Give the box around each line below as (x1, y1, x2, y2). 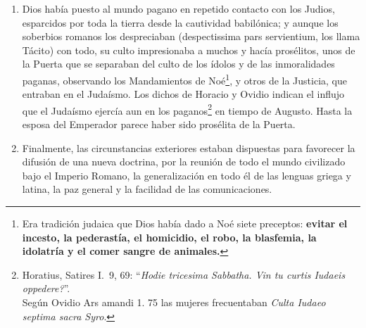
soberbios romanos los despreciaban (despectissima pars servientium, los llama (22, 29, 360, 44)
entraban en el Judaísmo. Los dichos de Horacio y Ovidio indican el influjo (22, 87, 345, 101)
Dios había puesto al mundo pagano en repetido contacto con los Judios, (22, 1, 335, 15)
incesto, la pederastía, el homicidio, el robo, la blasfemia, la (22, 229, 317, 244)
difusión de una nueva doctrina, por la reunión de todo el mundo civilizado (22, 154, 346, 169)
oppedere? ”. (22, 281, 70, 296)
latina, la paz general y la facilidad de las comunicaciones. (22, 182, 272, 196)
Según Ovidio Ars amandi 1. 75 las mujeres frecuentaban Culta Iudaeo (22, 295, 326, 309)
